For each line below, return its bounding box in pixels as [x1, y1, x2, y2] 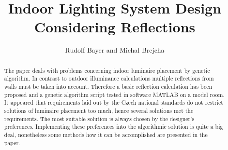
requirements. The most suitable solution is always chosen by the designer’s [4, 114, 195, 123]
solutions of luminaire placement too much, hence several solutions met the [4, 106, 194, 114]
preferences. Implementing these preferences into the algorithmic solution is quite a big [4, 123, 223, 131]
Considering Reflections [34, 17, 196, 37]
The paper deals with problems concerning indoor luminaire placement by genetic [4, 66, 210, 74]
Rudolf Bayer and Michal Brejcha [65, 45, 165, 55]
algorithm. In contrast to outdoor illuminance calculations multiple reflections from [4, 74, 214, 82]
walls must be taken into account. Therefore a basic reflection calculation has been [4, 82, 213, 91]
